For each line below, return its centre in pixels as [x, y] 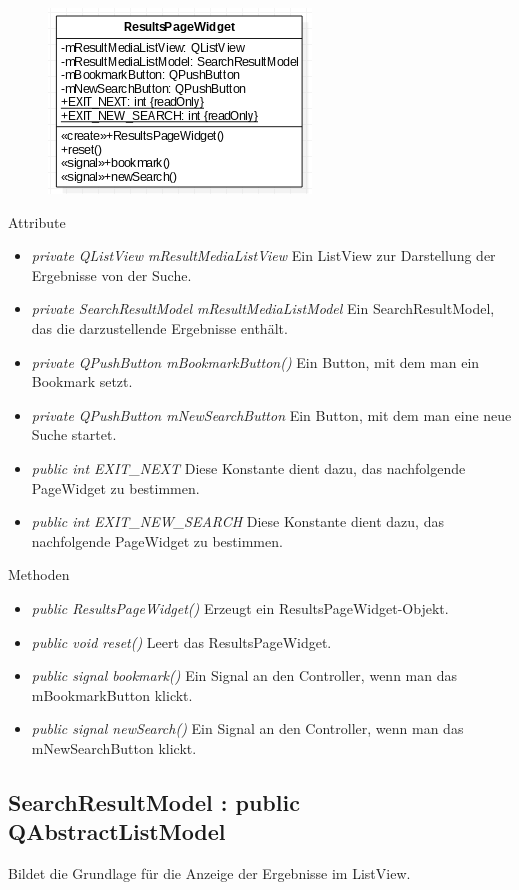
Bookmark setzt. [82, 381]
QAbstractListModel [117, 831]
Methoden [39, 574]
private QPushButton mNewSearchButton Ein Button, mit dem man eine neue [271, 414]
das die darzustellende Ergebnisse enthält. [159, 327]
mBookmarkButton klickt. [112, 694]
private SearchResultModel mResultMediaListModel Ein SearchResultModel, [263, 308]
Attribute [37, 221]
